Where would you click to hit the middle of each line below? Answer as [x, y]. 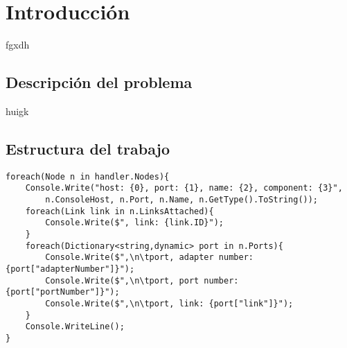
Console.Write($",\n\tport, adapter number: [149, 258]
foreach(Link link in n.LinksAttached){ [119, 211]
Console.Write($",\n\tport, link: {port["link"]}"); [169, 303]
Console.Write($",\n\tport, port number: [142, 280]
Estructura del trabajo [88, 148]
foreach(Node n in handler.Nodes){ [88, 176]
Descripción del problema [99, 82]
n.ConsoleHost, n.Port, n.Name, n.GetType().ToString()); [182, 200]
